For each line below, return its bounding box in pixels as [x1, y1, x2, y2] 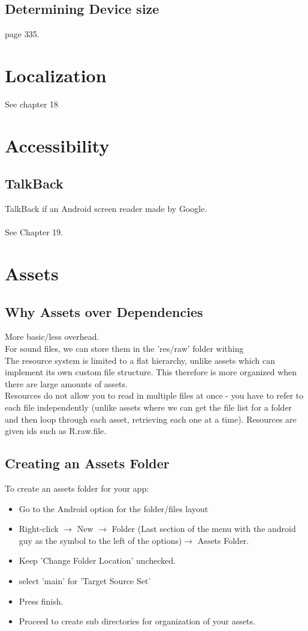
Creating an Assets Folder [5, 454, 170, 472]
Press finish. [19, 594, 64, 607]
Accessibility [5, 133, 110, 157]
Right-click [19, 522, 59, 535]
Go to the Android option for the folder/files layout [19, 502, 209, 515]
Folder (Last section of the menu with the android [111, 522, 296, 535]
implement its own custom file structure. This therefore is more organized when [5, 366, 297, 378]
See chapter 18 [5, 97, 59, 110]
